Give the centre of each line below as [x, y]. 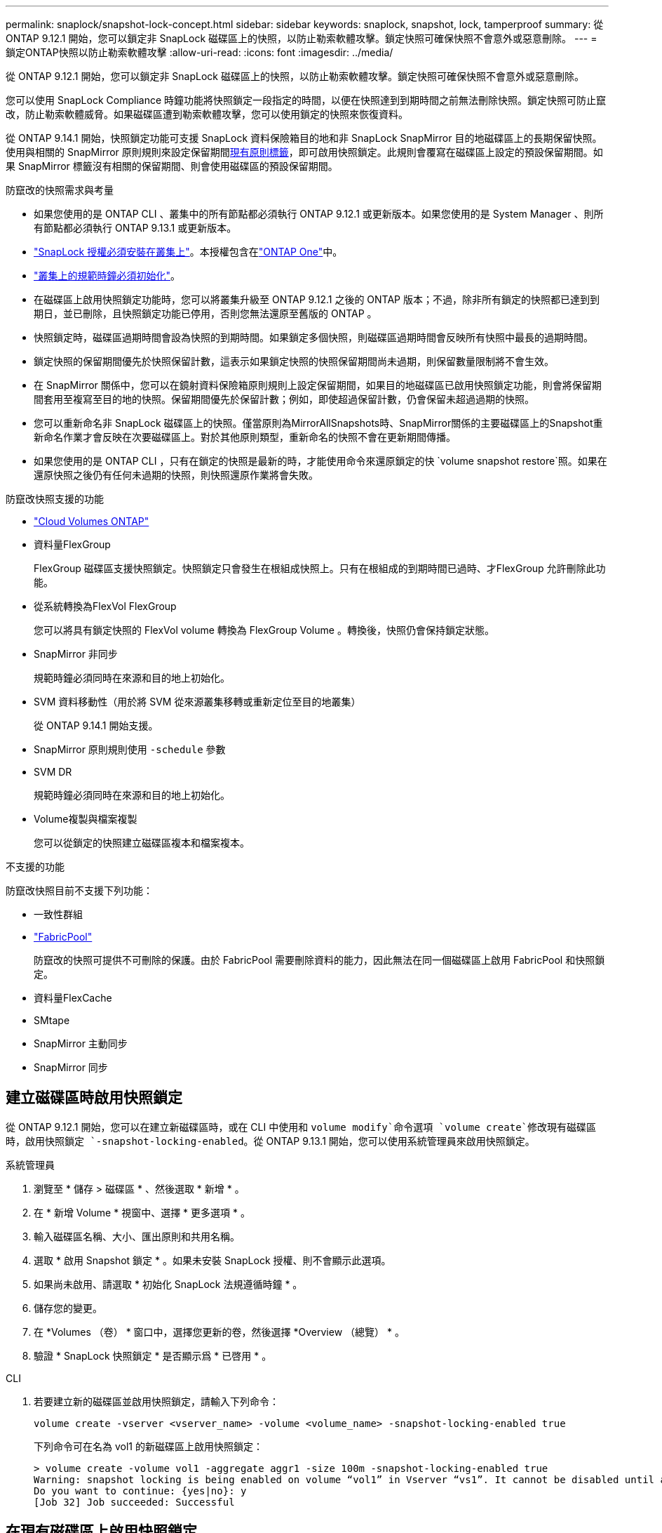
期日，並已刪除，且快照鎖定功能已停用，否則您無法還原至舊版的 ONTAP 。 [205, 313]
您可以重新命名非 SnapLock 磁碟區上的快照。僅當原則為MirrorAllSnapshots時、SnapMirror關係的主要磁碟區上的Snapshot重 [318, 423]
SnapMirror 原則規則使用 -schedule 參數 [130, 749]
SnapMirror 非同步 [76, 654]
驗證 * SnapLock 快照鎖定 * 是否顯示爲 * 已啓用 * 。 [153, 1355]
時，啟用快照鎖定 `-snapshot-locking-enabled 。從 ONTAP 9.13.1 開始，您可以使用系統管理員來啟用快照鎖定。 [270, 1141]
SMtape [52, 1020]
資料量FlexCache [73, 998]
